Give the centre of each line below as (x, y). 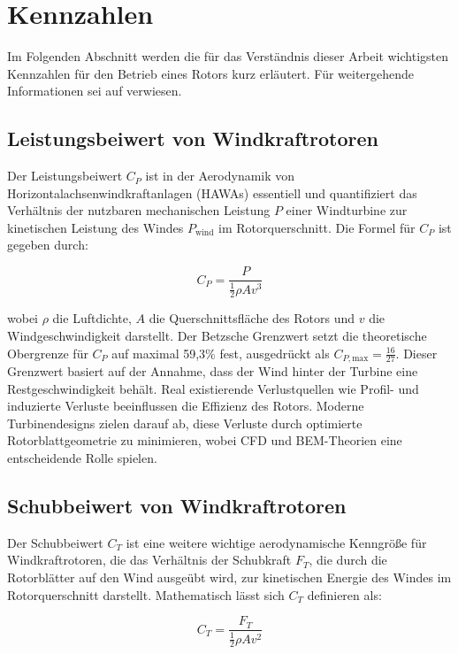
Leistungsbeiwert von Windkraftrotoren (193, 138)
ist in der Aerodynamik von (220, 176)
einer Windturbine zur (347, 210)
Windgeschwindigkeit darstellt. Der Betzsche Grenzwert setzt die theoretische (217, 335)
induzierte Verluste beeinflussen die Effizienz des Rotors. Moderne (186, 406)
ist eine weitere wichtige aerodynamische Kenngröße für (276, 542)
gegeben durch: (48, 245)
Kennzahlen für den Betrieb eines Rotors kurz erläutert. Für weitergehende (211, 73)
